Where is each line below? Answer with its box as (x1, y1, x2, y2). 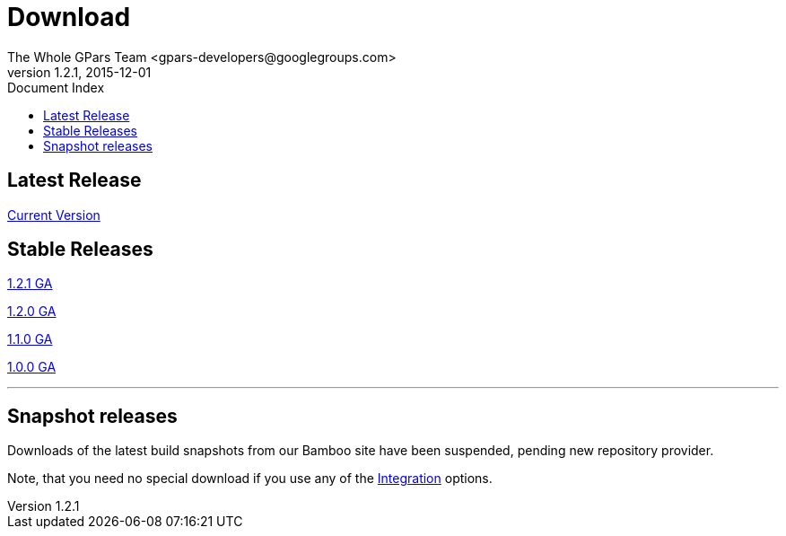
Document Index (7, 79, 105, 95)
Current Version (7, 206, 100, 223)
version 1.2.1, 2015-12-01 (7, 64, 152, 80)
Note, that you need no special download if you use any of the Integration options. (7, 470, 493, 487)
